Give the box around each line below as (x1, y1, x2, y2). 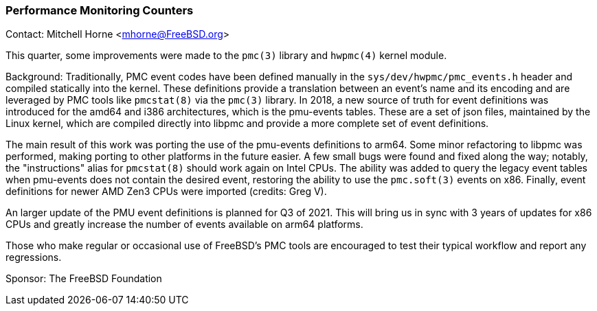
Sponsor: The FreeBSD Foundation (5, 273, 162, 285)
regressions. (5, 251, 62, 264)
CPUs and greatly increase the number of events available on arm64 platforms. (5, 218, 363, 231)
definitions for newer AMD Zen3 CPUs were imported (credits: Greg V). (5, 185, 327, 198)
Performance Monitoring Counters (5, 3, 194, 17)
